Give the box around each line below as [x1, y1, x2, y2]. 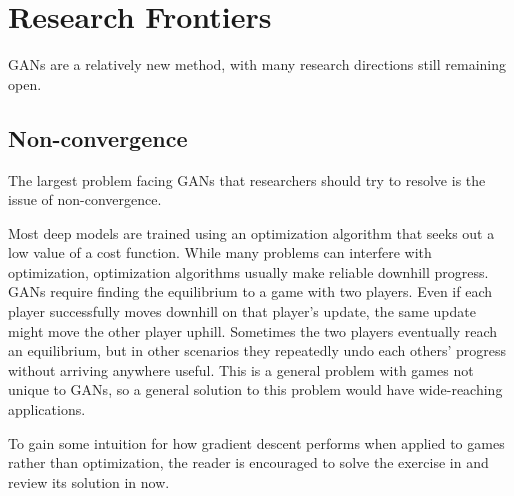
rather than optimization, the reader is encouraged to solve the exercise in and [8, 452, 489, 473]
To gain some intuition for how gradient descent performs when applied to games [8, 432, 505, 453]
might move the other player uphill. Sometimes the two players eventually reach [8, 320, 498, 341]
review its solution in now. [8, 471, 170, 492]
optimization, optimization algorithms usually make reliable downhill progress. [8, 261, 489, 282]
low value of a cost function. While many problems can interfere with [8, 242, 432, 263]
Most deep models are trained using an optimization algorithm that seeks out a [8, 222, 495, 243]
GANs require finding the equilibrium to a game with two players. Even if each [8, 281, 492, 302]
